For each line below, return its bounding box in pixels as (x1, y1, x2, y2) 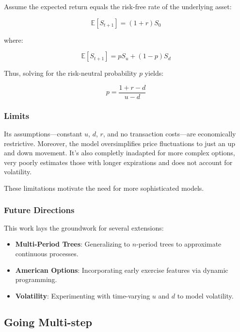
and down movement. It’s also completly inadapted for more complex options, (4, 148, 235, 158)
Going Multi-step (4, 314, 92, 329)
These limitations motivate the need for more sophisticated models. (4, 183, 204, 193)
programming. (15, 274, 57, 284)
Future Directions (4, 203, 75, 216)
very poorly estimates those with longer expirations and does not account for (4, 157, 233, 167)
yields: (144, 68, 164, 78)
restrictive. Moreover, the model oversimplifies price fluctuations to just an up (4, 138, 236, 148)
